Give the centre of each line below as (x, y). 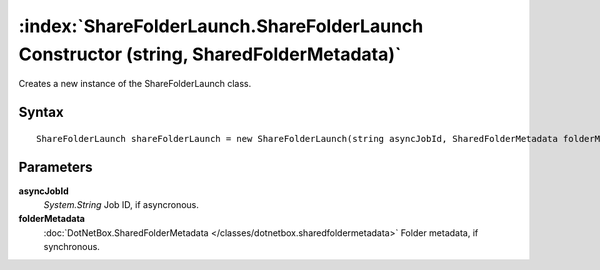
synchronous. (71, 247)
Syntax (41, 112)
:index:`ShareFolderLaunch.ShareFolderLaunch (221, 26)
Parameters (55, 166)
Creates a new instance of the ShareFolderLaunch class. (135, 84)
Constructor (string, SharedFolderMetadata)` (210, 54)
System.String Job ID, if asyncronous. (121, 205)
